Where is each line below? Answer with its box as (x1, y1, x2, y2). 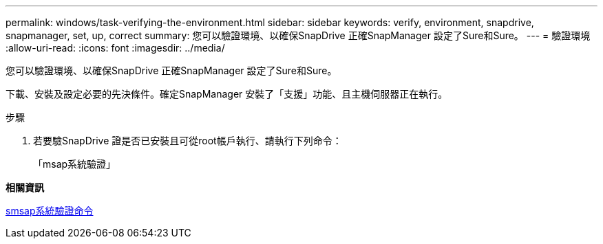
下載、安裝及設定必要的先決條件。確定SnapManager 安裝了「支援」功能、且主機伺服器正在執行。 (6, 88, 448, 100)
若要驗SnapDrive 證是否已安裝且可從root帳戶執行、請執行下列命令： (33, 135, 342, 146)
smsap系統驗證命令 (6, 205, 94, 217)
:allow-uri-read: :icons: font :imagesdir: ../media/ (6, 42, 225, 54)
